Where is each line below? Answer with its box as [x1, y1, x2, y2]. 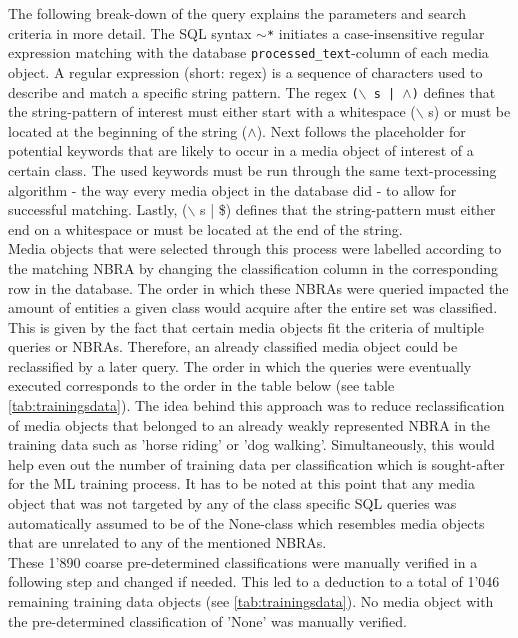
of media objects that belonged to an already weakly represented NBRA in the [8, 414, 491, 435]
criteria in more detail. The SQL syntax [8, 22, 252, 43]
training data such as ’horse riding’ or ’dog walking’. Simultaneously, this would [8, 434, 495, 455]
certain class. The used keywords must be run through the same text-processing [8, 159, 497, 180]
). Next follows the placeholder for [256, 120, 466, 141]
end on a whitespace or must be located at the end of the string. [8, 218, 403, 239]
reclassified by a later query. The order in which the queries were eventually [8, 355, 472, 376]
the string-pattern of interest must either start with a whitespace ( [8, 101, 416, 122]
